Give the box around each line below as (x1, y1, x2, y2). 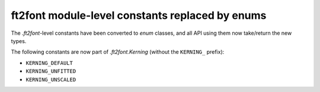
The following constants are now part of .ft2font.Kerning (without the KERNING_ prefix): (11, 48, 225, 55)
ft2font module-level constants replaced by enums (11, 9, 267, 22)
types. (11, 37, 27, 44)
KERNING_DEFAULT (25, 60, 73, 66)
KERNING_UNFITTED (25, 68, 76, 75)
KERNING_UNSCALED (25, 76, 76, 83)
